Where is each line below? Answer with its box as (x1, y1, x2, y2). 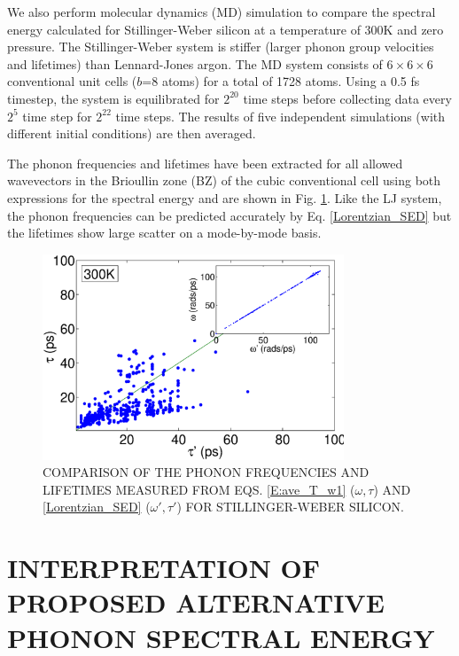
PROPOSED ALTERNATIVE (7, 584, 385, 621)
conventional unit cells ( (7, 72, 137, 90)
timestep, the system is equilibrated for (7, 89, 220, 107)
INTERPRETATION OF (7, 550, 321, 586)
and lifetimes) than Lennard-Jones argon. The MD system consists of (7, 54, 383, 73)
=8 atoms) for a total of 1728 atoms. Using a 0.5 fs (142, 72, 420, 90)
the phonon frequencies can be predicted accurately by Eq (7, 206, 323, 224)
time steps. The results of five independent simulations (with (115, 106, 446, 125)
